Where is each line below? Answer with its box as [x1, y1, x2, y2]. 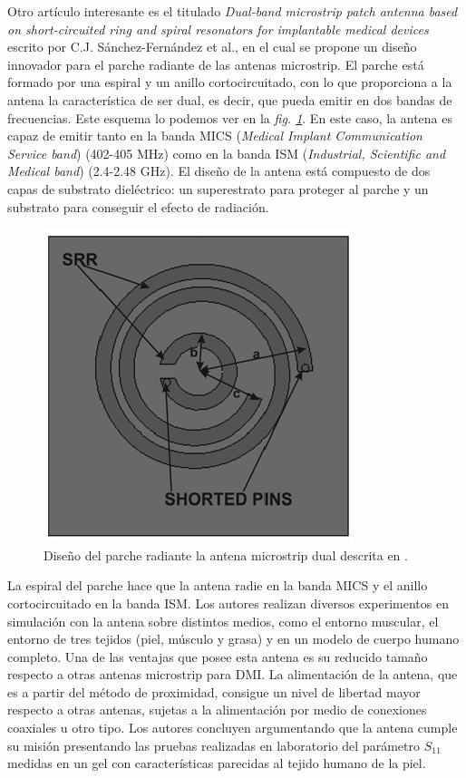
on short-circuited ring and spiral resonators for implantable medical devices [7, 19, 429, 38]
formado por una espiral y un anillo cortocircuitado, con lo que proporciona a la [7, 73, 452, 92]
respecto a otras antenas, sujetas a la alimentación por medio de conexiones [7, 700, 427, 719]
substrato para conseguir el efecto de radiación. [7, 197, 269, 216]
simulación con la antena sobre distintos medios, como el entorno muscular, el [7, 611, 439, 630]
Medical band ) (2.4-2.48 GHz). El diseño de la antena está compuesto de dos [7, 161, 431, 180]
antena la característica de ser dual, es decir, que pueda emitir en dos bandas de [7, 90, 452, 109]
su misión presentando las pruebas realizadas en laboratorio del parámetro [7, 735, 420, 754]
